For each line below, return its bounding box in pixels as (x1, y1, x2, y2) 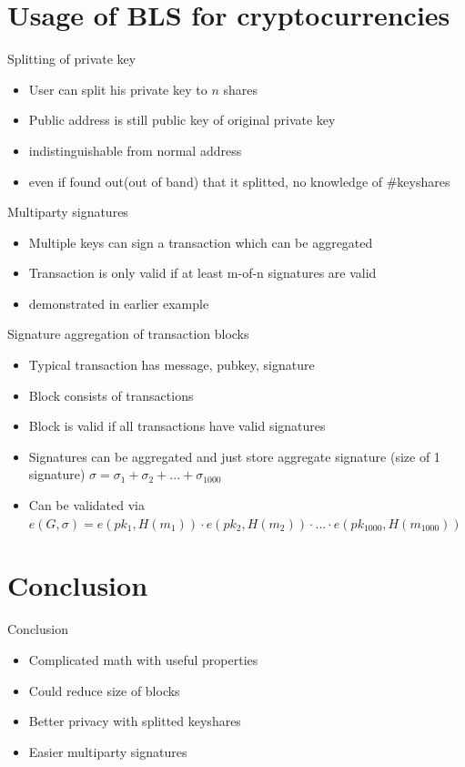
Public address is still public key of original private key (28, 110, 336, 129)
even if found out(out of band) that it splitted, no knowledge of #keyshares (28, 171, 450, 190)
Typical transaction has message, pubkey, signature (28, 355, 315, 374)
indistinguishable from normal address (28, 140, 242, 159)
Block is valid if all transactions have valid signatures (28, 416, 326, 435)
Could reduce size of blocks (28, 680, 180, 700)
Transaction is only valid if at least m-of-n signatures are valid (28, 263, 377, 282)
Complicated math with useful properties (28, 649, 258, 669)
